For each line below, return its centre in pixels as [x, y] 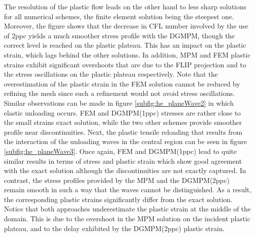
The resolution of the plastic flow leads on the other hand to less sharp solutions [125, 6]
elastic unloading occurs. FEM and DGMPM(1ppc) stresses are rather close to [123, 112]
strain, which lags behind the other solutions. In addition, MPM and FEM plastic [127, 54]
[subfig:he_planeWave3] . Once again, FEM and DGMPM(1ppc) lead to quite [120, 151]
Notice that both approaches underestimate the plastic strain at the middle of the [127, 209]
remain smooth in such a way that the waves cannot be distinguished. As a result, [128, 190]
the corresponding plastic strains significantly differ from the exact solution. [118, 199]
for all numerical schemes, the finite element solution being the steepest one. [119, 16]
